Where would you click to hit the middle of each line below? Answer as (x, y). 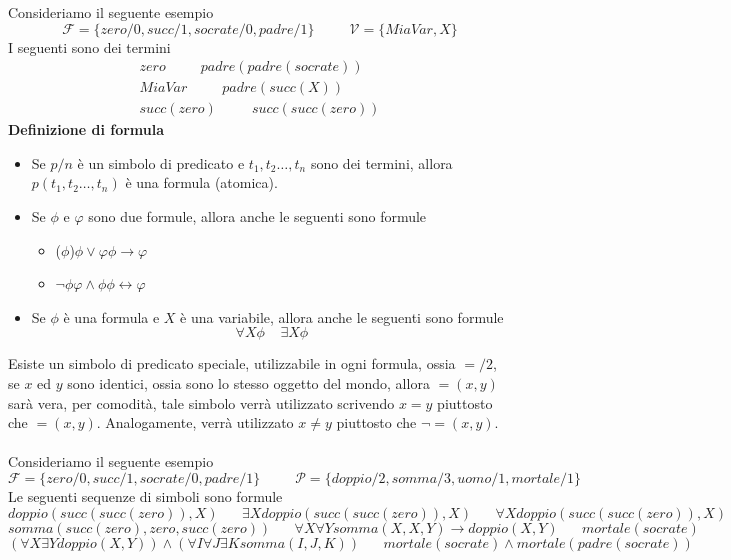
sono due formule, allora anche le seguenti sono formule (257, 216)
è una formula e (111, 316)
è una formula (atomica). (201, 182)
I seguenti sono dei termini (89, 46)
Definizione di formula (86, 129)
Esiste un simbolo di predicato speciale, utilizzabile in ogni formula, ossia (232, 363)
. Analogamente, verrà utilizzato (195, 422)
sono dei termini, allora (381, 162)
